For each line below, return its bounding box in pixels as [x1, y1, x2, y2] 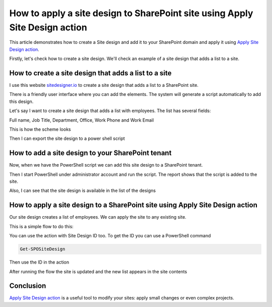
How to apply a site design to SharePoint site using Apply [9, 8, 253, 19]
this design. [9, 98, 34, 105]
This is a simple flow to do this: [9, 223, 74, 229]
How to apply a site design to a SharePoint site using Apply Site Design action [9, 201, 258, 210]
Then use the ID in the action [9, 259, 70, 265]
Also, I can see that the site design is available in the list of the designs [9, 187, 156, 194]
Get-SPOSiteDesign [20, 246, 65, 252]
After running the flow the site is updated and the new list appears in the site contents [9, 268, 187, 275]
